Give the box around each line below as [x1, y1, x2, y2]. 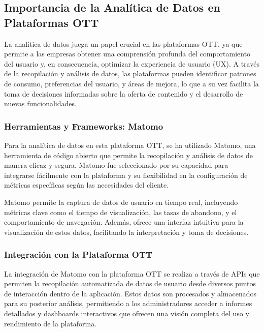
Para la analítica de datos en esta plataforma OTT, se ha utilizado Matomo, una [4, 139, 256, 150]
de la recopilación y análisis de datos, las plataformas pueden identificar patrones [4, 68, 256, 79]
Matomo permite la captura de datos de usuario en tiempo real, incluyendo [4, 196, 238, 207]
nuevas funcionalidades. [4, 98, 77, 109]
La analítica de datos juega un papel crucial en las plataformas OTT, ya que [4, 38, 243, 49]
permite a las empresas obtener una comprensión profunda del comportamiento [4, 48, 251, 59]
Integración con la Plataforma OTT [4, 248, 153, 261]
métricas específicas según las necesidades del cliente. [4, 179, 169, 190]
